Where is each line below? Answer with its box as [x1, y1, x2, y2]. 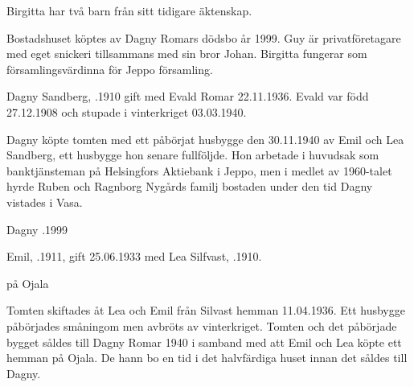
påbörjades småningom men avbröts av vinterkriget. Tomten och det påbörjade [6, 317, 397, 334]
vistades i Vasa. [6, 193, 83, 210]
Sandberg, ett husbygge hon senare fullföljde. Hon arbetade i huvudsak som [6, 146, 379, 163]
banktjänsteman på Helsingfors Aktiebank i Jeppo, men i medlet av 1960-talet [6, 162, 392, 179]
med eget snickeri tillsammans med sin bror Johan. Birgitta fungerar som [6, 45, 367, 62]
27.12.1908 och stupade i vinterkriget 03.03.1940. [6, 103, 247, 120]
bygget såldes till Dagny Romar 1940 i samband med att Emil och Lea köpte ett [6, 333, 402, 350]
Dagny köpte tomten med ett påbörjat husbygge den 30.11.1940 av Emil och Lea [6, 130, 404, 147]
